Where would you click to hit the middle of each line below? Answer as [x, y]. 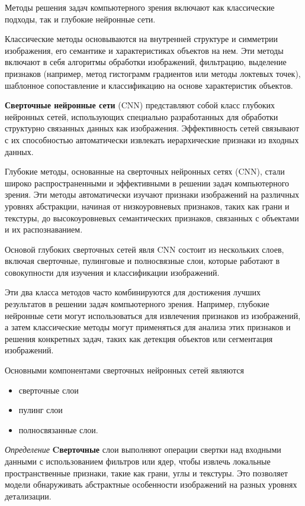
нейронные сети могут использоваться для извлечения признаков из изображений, [153, 315]
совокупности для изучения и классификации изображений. [112, 272]
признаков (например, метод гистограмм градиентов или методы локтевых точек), [153, 73]
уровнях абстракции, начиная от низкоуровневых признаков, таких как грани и [147, 206]
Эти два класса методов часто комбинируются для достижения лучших [133, 292]
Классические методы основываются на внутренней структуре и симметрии [141, 39]
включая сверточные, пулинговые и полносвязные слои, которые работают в [142, 261]
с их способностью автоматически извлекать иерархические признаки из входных [152, 139]
